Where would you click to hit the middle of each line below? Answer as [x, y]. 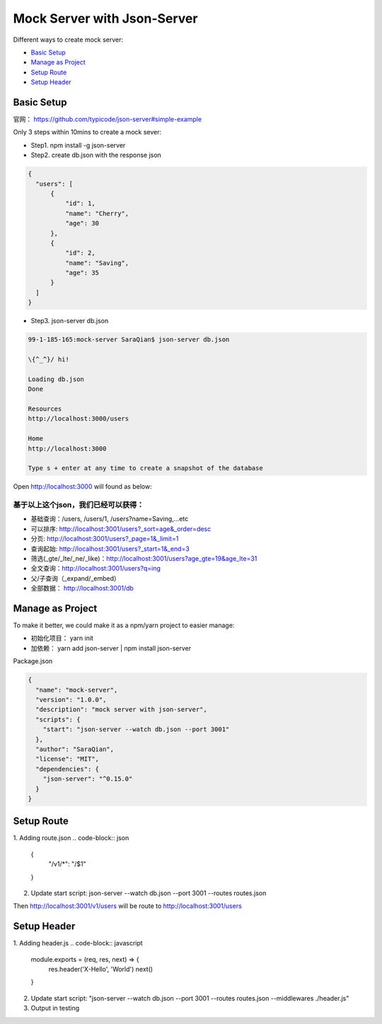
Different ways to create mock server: [68, 40]
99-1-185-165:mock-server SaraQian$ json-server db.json [129, 340]
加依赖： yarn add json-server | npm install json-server [111, 648]
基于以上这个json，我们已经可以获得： [79, 505]
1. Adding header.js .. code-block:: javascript [78, 943]
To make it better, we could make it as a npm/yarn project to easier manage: [124, 625]
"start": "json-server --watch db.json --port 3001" [136, 729]
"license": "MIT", [67, 759]
